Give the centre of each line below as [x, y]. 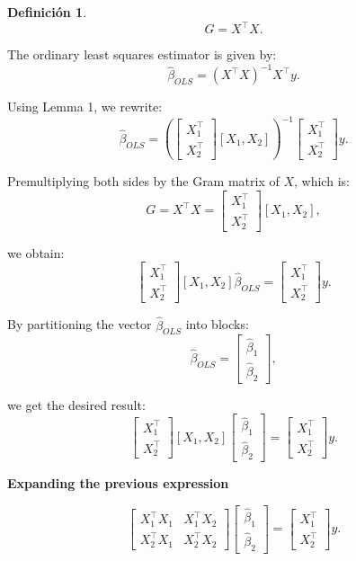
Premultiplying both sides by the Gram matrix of [143, 181]
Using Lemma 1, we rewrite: [85, 107]
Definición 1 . [47, 12]
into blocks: [217, 324]
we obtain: [36, 252]
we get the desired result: [76, 404]
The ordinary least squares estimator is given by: [142, 54]
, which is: [322, 181]
